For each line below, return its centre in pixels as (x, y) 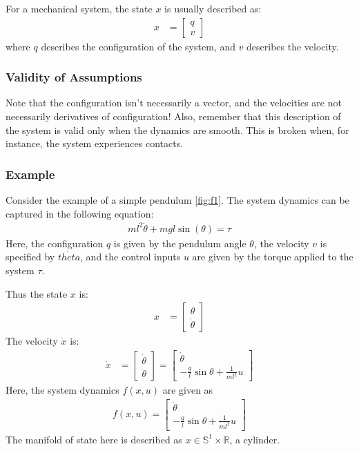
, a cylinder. (255, 439)
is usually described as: (213, 8)
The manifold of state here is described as (94, 439)
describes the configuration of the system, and (138, 46)
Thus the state (37, 293)
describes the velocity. (293, 46)
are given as (188, 390)
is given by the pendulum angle (180, 243)
